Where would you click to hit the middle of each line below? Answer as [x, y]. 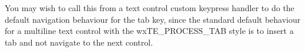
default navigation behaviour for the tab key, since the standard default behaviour [153, 19]
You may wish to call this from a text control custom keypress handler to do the [150, 8]
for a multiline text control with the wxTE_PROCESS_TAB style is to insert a [149, 31]
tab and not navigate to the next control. [79, 42]
